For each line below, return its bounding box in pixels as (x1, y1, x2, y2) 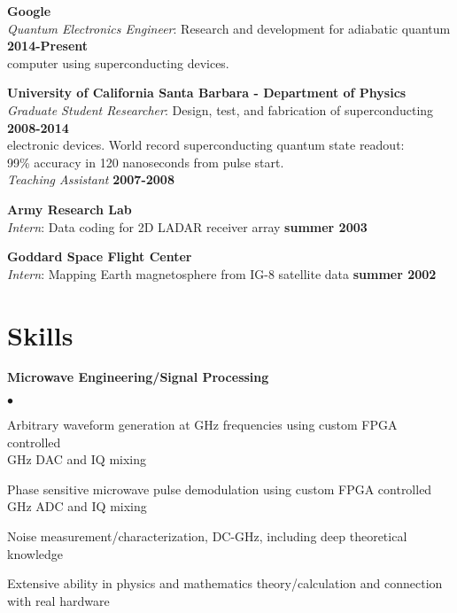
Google (7, 2, 51, 19)
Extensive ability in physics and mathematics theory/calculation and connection (7, 574, 443, 593)
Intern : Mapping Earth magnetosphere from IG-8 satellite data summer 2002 (7, 264, 437, 283)
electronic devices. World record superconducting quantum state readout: (7, 136, 405, 154)
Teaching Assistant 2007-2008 (7, 170, 174, 189)
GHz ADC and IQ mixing (7, 497, 147, 516)
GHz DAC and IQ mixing (7, 450, 147, 469)
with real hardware (7, 591, 110, 609)
